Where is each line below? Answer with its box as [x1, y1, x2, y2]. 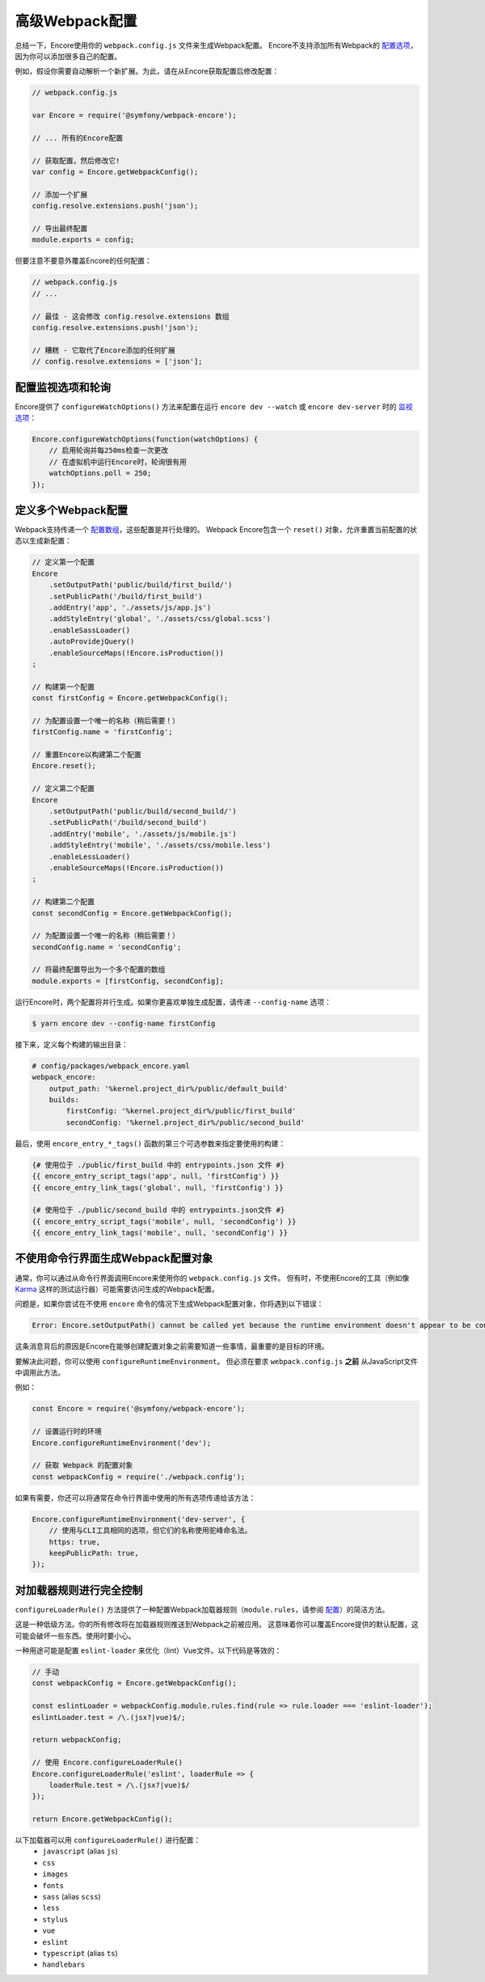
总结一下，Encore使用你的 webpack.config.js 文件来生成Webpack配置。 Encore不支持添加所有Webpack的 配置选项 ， [15, 40, 418, 50]
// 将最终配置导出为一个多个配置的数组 [32, 965, 166, 974]
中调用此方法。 [15, 1367, 65, 1378]
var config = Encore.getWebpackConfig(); [32, 167, 199, 177]
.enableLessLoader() [48, 852, 131, 861]
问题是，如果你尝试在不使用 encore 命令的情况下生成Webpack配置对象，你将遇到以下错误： [15, 1299, 324, 1309]
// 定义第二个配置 [32, 784, 95, 793]
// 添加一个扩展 [32, 190, 88, 199]
